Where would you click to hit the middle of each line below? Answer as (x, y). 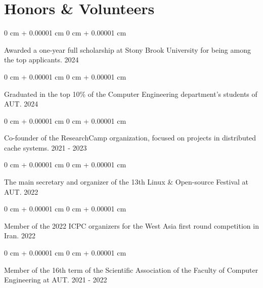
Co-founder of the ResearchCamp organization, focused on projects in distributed (130, 138)
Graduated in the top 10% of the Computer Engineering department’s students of (131, 94)
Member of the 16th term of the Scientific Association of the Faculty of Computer (131, 269)
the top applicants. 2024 (41, 60)
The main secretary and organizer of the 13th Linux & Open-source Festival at (126, 182)
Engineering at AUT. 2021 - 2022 (56, 280)
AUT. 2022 (21, 191)
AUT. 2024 (21, 104)
